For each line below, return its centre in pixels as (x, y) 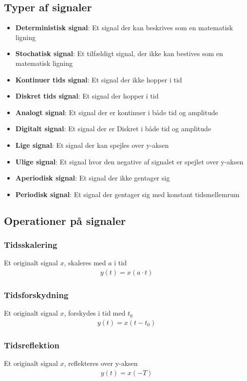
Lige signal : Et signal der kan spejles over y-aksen (92, 145)
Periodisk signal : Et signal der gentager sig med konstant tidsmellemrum (127, 194)
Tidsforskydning (36, 294)
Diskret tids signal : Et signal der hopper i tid (87, 96)
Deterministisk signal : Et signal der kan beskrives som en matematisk (124, 28)
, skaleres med (85, 263)
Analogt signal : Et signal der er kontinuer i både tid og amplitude (117, 112)
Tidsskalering (31, 245)
